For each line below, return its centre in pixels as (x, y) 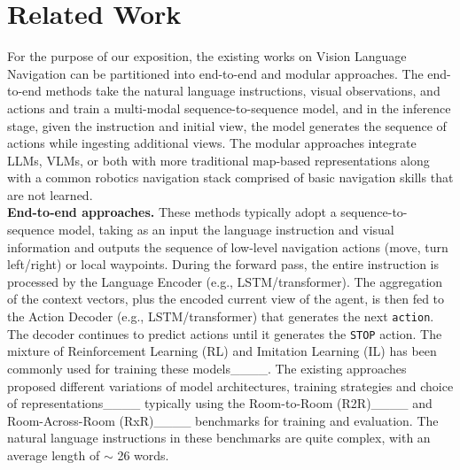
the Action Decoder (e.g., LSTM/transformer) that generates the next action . (221, 316)
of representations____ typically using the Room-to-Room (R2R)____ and (220, 403)
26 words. (143, 455)
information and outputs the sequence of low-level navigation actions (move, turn (228, 247)
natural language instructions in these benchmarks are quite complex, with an (219, 438)
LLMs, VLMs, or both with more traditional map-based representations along (218, 160)
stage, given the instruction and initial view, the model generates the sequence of (227, 125)
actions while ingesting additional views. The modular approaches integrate (212, 143)
